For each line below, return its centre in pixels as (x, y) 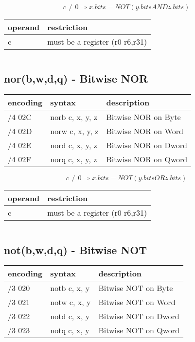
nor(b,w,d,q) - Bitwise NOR (76, 78)
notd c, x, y (70, 316)
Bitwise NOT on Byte (136, 288)
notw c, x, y (71, 302)
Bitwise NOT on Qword (139, 330)
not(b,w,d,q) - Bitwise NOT (76, 249)
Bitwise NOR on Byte (143, 117)
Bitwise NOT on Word (137, 302)
